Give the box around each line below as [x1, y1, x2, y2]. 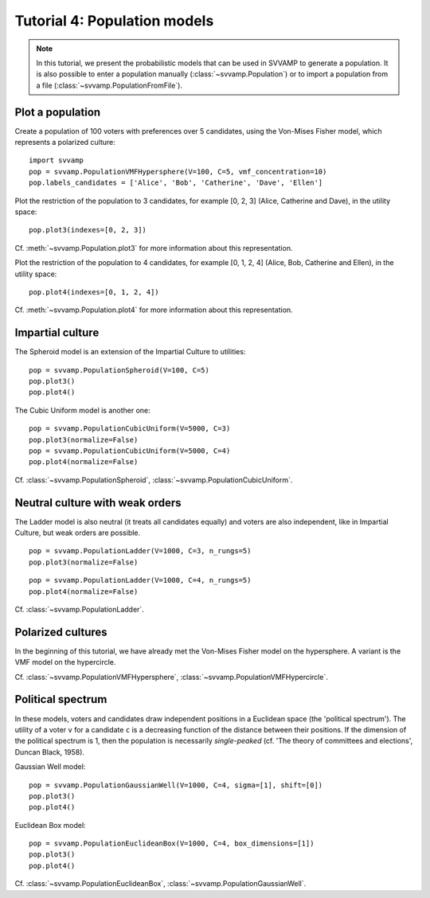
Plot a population [14, 105, 101, 119]
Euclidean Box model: [14, 820, 87, 830]
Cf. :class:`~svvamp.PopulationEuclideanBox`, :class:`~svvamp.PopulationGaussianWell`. [14, 879, 307, 888]
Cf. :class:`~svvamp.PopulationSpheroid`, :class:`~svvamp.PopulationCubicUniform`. [14, 474, 293, 485]
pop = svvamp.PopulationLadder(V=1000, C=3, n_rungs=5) [29, 546, 252, 556]
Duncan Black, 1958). [14, 747, 85, 756]
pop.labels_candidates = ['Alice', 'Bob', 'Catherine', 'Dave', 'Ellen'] [29, 178, 323, 187]
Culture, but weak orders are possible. [14, 528, 141, 537]
